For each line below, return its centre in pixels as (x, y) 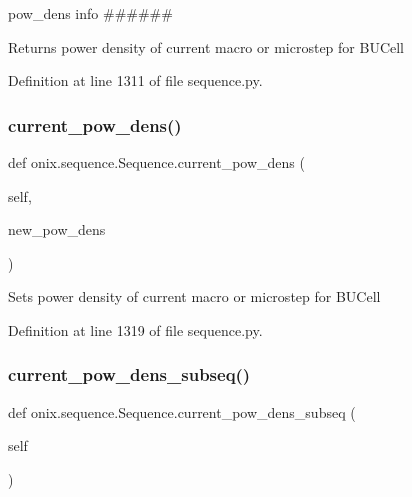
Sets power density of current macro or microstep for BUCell (194, 296)
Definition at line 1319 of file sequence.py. (135, 329)
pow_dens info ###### (90, 13)
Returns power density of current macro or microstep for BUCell (206, 46)
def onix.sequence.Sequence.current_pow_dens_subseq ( (182, 411)
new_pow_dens (57, 229)
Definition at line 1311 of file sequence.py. (135, 80)
